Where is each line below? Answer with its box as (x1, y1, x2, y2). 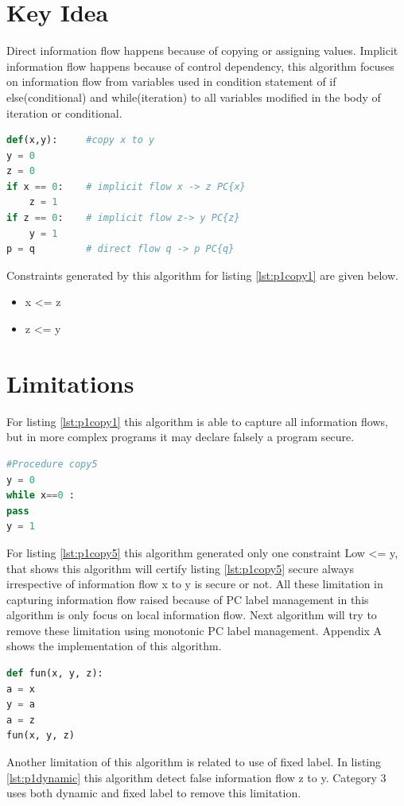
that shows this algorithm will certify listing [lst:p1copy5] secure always (6, 560, 355, 576)
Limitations (6, 366, 134, 399)
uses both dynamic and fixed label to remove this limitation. (6, 785, 301, 801)
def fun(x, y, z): (6, 668, 103, 680)
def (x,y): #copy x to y (6, 134, 155, 146)
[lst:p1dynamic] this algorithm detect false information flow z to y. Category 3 (6, 769, 387, 785)
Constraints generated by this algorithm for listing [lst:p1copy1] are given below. (6, 266, 398, 283)
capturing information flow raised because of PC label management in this (6, 591, 369, 607)
